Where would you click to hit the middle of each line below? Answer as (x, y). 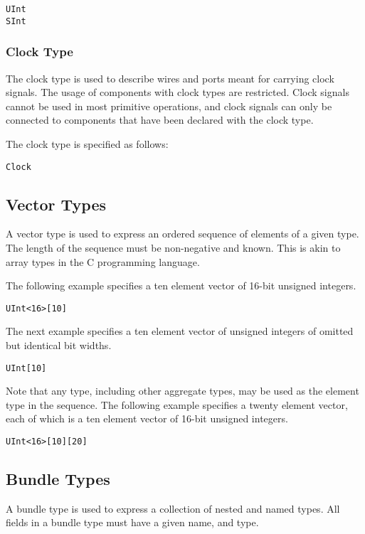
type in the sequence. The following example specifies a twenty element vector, (177, 404)
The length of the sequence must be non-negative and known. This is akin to (173, 247)
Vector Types (56, 204)
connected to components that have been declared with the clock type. (160, 120)
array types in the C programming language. (103, 261)
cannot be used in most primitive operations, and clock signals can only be (169, 106)
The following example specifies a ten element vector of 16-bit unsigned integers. (181, 285)
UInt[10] (26, 368)
